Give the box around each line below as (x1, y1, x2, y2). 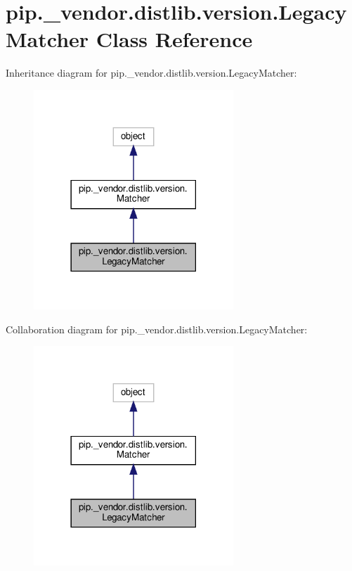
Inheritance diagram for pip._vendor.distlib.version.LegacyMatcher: (6, 65, 297, 80)
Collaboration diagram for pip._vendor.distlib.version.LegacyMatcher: (6, 321, 308, 336)
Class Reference (96, 25, 253, 53)
